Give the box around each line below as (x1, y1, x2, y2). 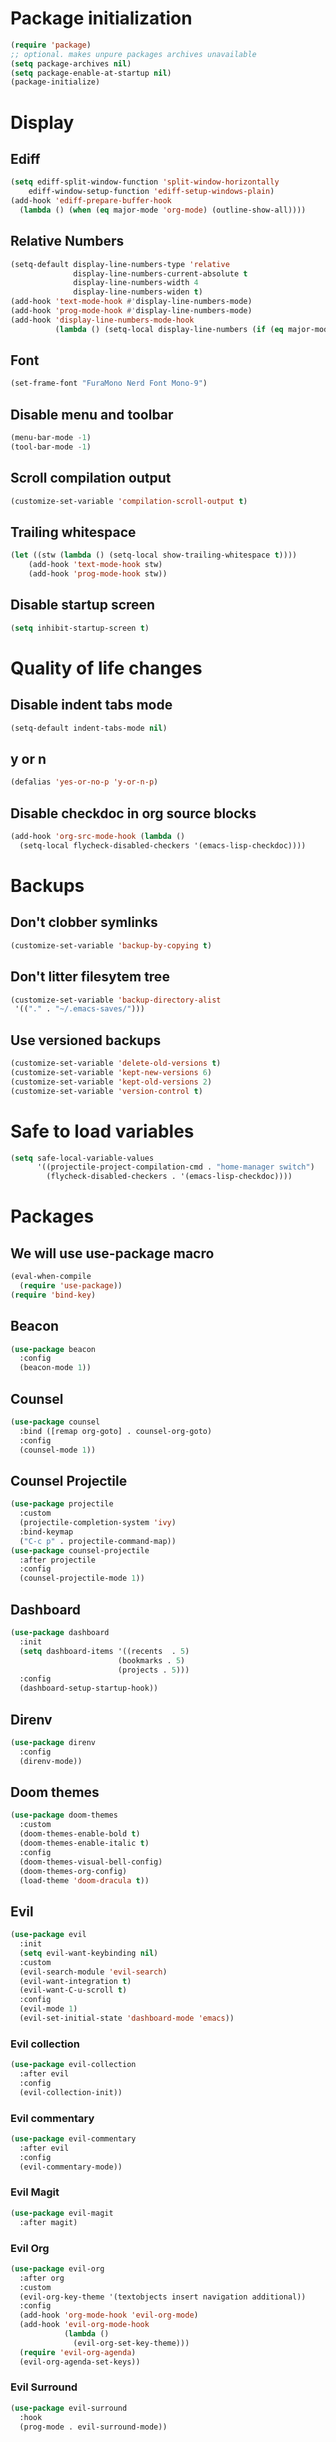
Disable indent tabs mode (10, 697, 173, 714)
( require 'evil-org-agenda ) (19, 2347, 137, 2357)
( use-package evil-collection (10, 2060, 137, 2070)
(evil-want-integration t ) (19, 1976, 132, 1986)
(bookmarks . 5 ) (117, 1655, 186, 1666)
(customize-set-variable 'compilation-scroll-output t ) (10, 496, 248, 506)
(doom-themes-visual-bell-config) (19, 1857, 163, 1867)
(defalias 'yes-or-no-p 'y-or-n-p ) (10, 777, 159, 787)
